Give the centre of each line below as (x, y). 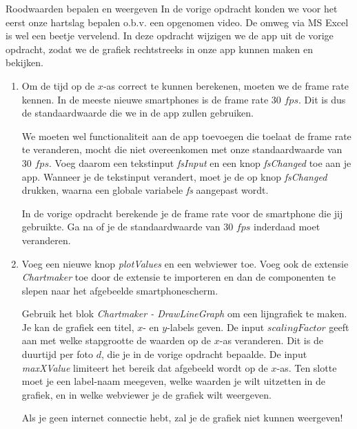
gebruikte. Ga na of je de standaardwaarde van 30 (127, 227)
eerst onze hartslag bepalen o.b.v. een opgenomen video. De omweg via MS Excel (177, 22)
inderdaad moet (287, 227)
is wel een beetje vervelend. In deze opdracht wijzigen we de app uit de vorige (170, 36)
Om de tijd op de (58, 85)
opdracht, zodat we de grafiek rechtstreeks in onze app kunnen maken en (159, 49)
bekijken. (24, 62)
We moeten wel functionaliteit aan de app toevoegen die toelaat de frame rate (186, 136)
